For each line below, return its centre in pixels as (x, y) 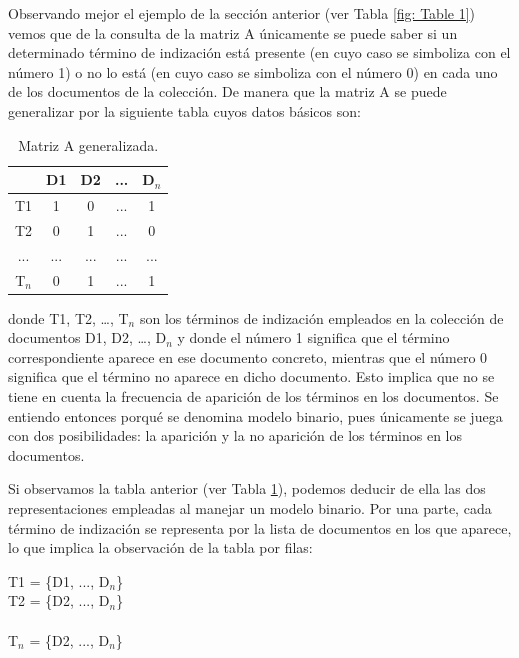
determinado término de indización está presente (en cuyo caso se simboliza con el (259, 52)
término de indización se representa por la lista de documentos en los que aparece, (260, 527)
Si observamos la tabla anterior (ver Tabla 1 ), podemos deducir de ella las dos (247, 488)
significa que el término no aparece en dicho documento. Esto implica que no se (251, 376)
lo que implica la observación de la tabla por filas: (160, 547)
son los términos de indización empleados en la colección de (321, 317)
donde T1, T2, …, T (68, 317)
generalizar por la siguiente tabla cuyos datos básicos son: (184, 110)
